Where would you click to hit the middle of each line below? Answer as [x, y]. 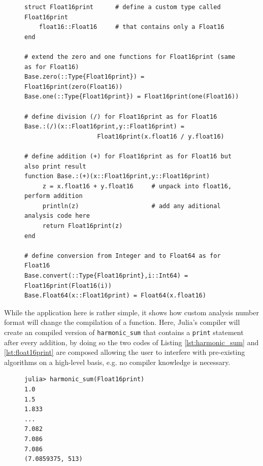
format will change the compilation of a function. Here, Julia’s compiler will [122, 322]
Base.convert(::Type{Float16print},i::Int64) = [106, 276]
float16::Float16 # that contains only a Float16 [131, 27]
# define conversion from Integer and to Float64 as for [123, 256]
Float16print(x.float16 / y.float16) [161, 136]
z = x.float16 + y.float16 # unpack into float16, [137, 186]
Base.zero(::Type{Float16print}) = [85, 77]
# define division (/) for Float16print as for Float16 [121, 117]
